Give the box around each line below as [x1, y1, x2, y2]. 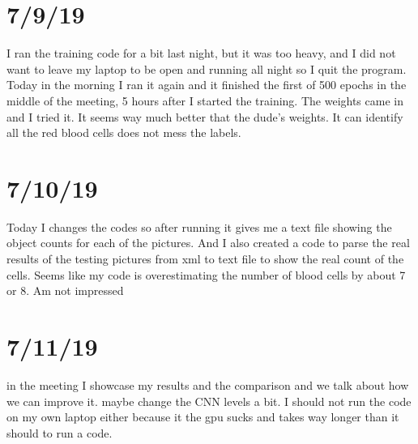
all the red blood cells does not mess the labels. [6, 124, 241, 141]
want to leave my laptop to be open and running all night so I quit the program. [6, 60, 407, 77]
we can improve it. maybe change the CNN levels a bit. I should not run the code [6, 392, 412, 409]
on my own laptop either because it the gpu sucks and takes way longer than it [6, 408, 399, 425]
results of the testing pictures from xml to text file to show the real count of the [6, 250, 404, 267]
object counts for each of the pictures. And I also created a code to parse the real [6, 234, 410, 251]
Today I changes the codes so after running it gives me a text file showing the [6, 218, 392, 235]
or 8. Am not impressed [6, 282, 124, 299]
